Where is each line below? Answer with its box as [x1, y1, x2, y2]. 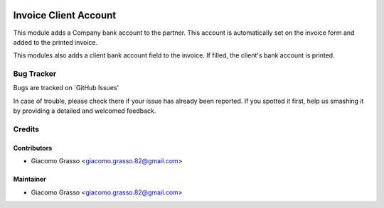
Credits [13, 124, 39, 134]
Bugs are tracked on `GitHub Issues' [13, 84, 119, 92]
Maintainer [13, 175, 46, 184]
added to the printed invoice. [13, 38, 98, 46]
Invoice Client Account [13, 9, 117, 21]
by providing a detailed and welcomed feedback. [13, 106, 156, 115]
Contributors [13, 143, 53, 152]
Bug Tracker [13, 69, 57, 79]
